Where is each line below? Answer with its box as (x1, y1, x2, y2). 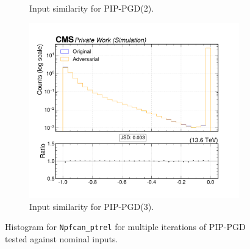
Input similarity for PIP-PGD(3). (29, 200, 154, 212)
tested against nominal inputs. (5, 232, 118, 245)
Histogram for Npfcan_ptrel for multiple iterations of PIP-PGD (5, 220, 246, 233)
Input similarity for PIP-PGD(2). (29, 2, 154, 14)
